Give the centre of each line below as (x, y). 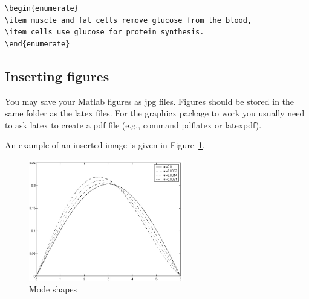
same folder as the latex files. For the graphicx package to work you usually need (155, 113)
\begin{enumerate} (42, 8)
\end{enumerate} (37, 44)
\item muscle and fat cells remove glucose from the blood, (128, 20)
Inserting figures (57, 76)
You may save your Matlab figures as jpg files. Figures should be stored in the (150, 101)
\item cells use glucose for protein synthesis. (105, 32)
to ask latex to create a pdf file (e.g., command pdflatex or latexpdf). (133, 124)
